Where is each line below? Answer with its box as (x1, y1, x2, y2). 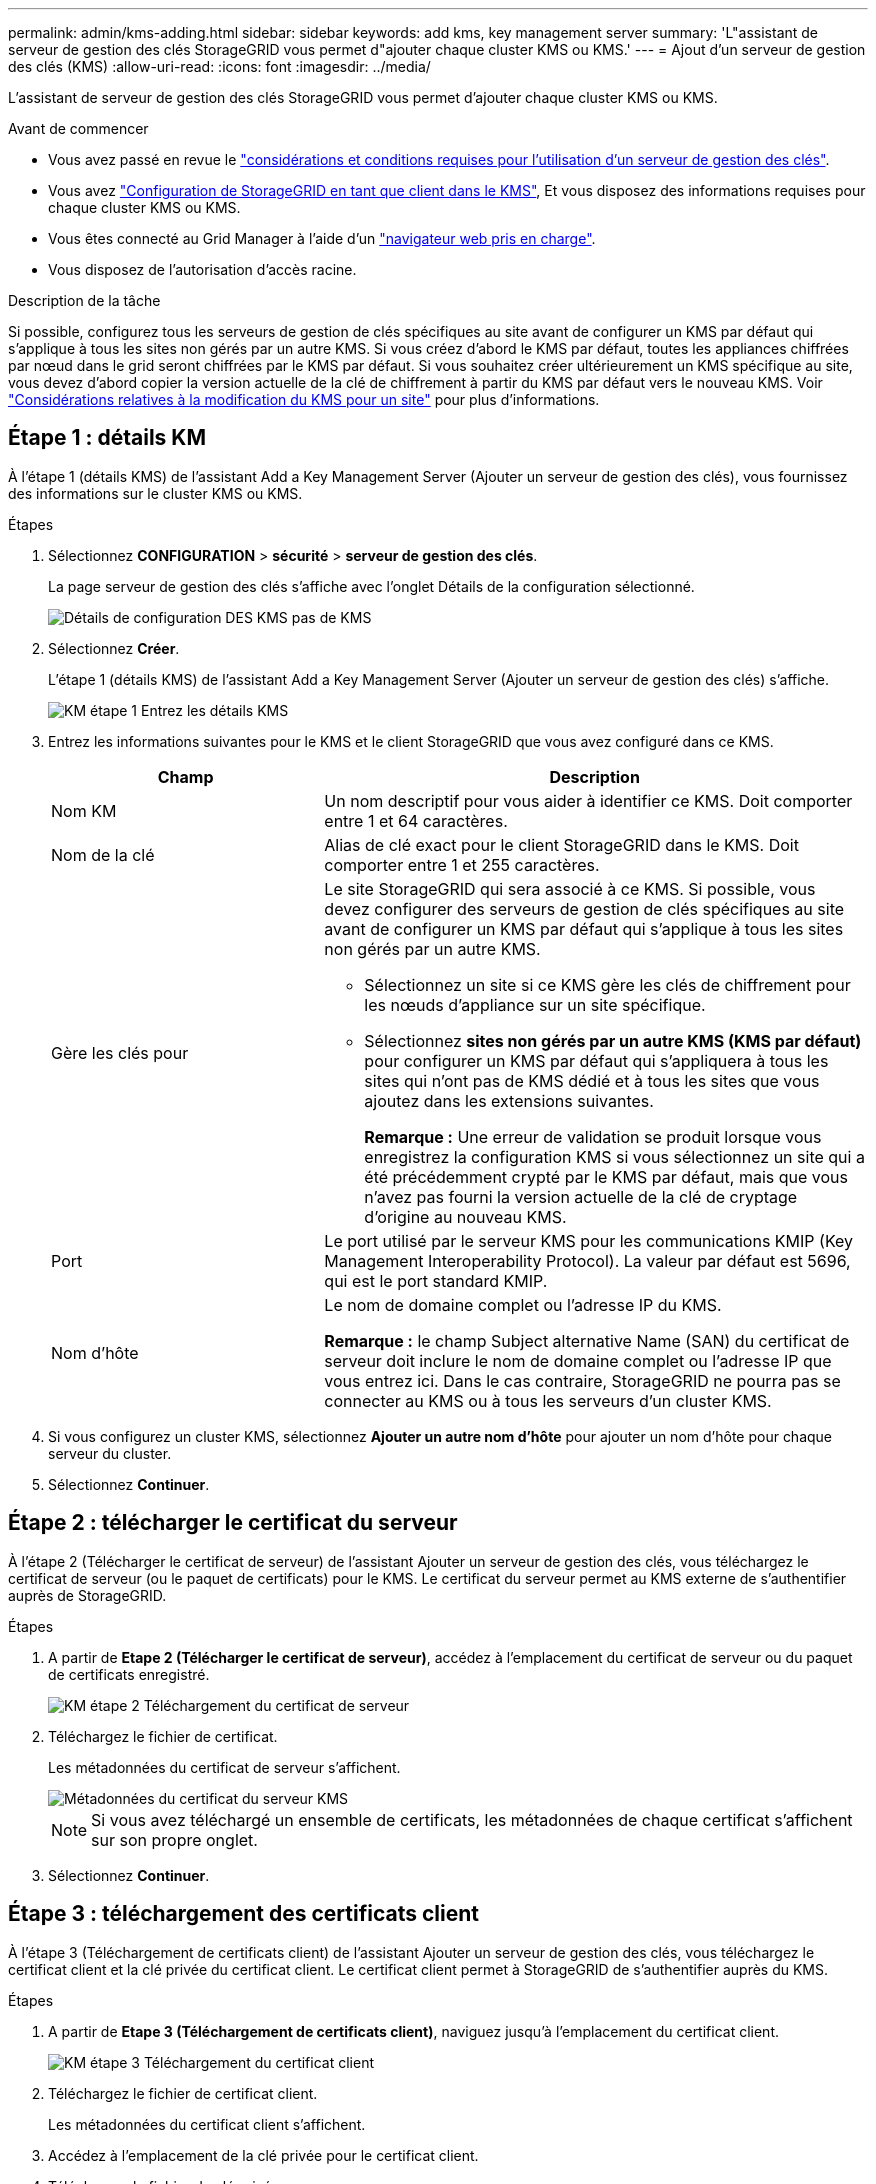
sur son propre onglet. (91, 1829, 258, 1850)
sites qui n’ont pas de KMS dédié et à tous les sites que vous (364, 1070, 820, 1091)
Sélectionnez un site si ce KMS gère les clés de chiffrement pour (364, 974, 851, 995)
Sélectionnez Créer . (48, 639, 180, 657)
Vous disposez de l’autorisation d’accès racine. (48, 261, 357, 278)
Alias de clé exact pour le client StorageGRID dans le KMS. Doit (324, 834, 799, 855)
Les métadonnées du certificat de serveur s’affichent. (48, 1758, 401, 1776)
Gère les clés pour (51, 1042, 189, 1063)
